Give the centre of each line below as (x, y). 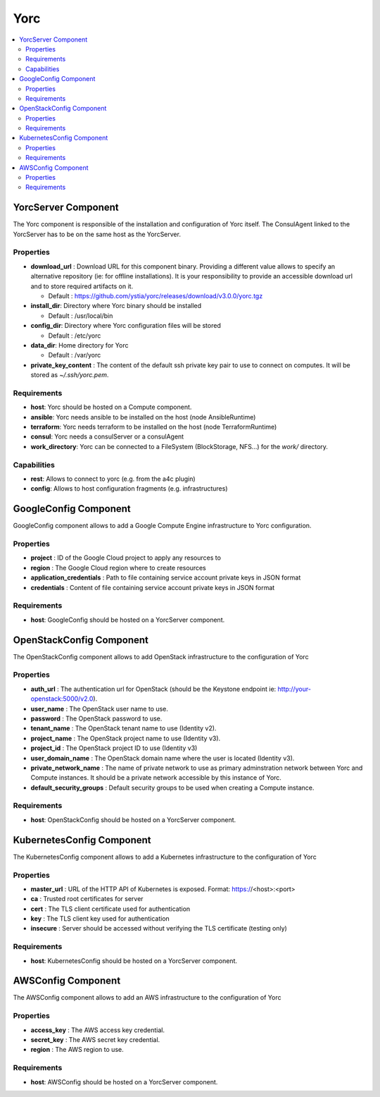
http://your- (294, 689)
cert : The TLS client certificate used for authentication (110, 909)
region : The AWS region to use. (77, 1050)
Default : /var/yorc (75, 355)
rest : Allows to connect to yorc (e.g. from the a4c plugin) (113, 479)
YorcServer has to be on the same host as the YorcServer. (97, 234)
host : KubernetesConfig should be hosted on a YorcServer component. (134, 961)
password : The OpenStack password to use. (96, 718)
